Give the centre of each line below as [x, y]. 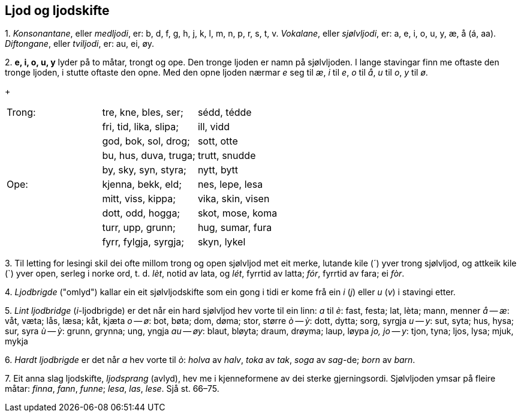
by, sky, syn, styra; [144, 170]
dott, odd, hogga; [141, 213]
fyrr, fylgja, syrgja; [143, 242]
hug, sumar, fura [235, 228]
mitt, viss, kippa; [139, 199]
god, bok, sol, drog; [146, 141]
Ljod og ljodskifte [57, 10]
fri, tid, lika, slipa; [141, 127]
